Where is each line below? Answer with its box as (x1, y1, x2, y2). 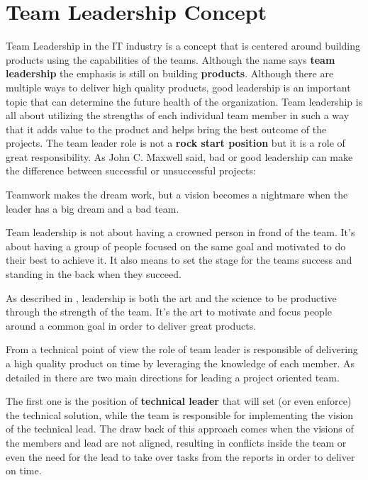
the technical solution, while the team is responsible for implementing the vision (6, 407, 354, 422)
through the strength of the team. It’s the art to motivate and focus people (6, 304, 333, 319)
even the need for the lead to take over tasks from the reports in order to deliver (6, 449, 355, 464)
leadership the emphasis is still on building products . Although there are (6, 66, 334, 81)
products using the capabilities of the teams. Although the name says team (6, 52, 335, 67)
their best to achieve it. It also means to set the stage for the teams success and (6, 252, 352, 267)
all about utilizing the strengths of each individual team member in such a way (6, 108, 350, 123)
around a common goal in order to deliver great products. (6, 318, 257, 333)
